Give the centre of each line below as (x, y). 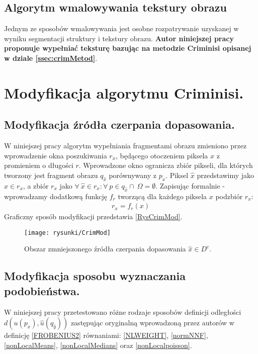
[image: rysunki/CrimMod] (67, 233)
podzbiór (229, 196)
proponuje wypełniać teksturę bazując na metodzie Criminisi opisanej (128, 48)
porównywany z (133, 175)
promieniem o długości (39, 165)
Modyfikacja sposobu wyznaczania (95, 276)
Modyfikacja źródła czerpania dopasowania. (119, 124)
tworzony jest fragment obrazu (51, 175)
